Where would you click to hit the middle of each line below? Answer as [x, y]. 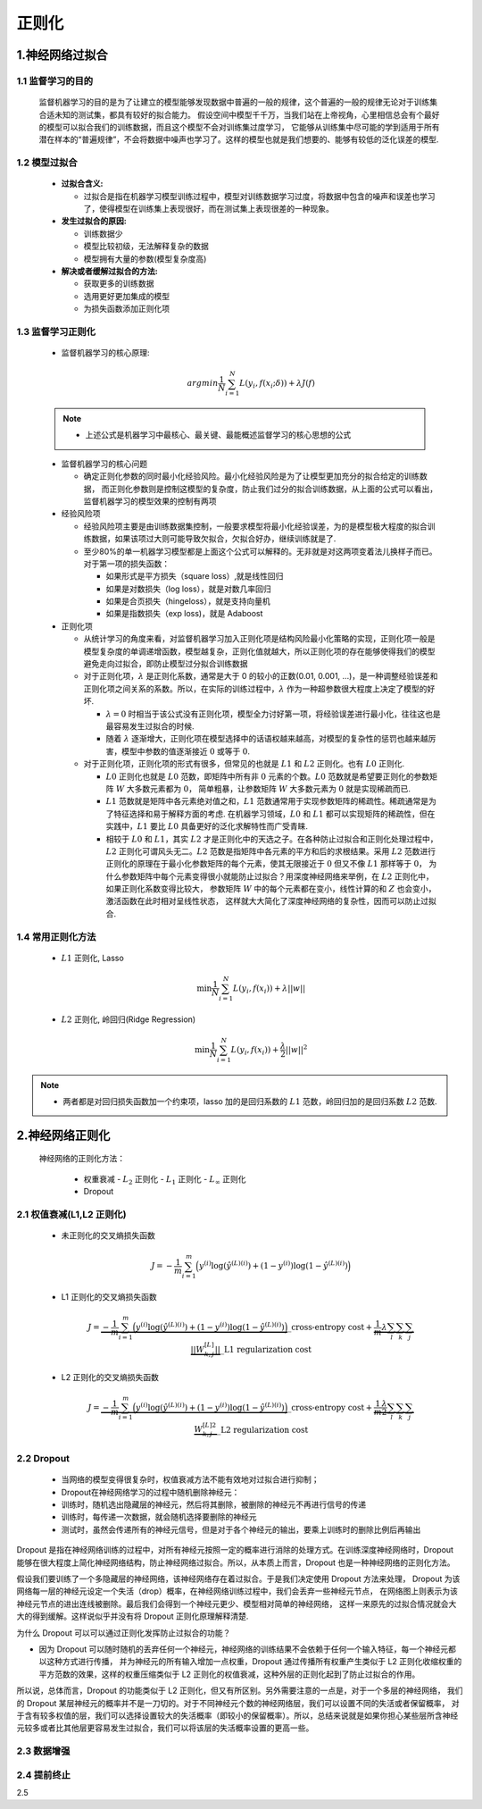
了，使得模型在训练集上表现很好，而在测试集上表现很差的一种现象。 [208, 209]
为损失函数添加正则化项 [126, 309]
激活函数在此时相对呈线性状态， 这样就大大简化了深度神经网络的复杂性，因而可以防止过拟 [271, 901]
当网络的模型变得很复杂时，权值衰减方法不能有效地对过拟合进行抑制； [190, 1479]
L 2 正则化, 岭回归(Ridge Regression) [129, 1019]
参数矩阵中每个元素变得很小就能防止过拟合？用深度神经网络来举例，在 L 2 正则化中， [277, 876]
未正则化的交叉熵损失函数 [108, 1235]
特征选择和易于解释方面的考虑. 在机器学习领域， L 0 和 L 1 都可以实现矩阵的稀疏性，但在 [274, 814]
